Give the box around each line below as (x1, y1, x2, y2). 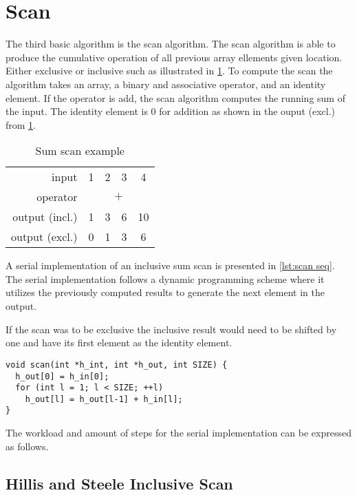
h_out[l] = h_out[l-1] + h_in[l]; (25, 394, 183, 404)
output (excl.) (11, 229, 78, 245)
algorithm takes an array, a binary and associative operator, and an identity (6, 76, 326, 91)
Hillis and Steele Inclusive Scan (6, 472, 233, 494)
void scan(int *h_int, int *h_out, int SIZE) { (6, 359, 228, 370)
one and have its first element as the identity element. (6, 335, 232, 350)
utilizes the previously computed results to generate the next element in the (6, 285, 325, 299)
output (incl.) (12, 209, 78, 225)
